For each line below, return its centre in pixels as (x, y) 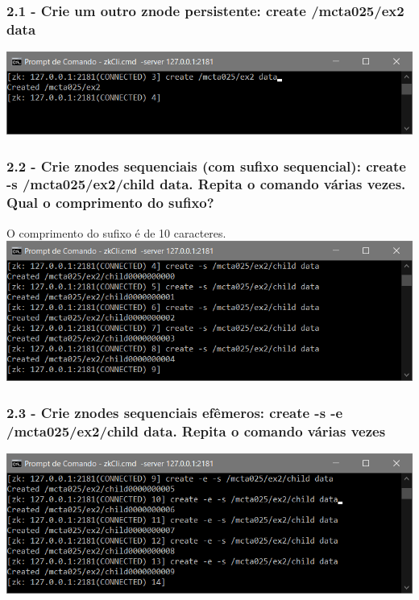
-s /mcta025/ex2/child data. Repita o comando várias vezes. (206, 184)
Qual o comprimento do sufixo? (110, 203)
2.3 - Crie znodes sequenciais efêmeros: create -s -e (175, 412)
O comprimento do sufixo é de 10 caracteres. (116, 232)
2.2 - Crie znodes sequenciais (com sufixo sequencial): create (206, 166)
